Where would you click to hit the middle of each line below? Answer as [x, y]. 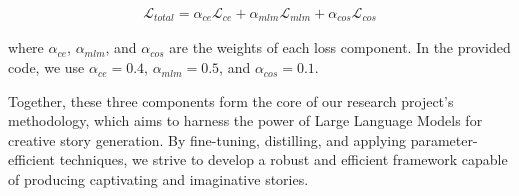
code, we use [46, 67]
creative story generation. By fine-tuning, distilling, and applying [207, 139]
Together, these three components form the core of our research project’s [231, 100]
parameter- [444, 139]
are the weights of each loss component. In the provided [340, 47]
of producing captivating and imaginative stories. [158, 179]
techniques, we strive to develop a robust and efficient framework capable [283, 159]
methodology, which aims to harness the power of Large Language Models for [245, 120]
